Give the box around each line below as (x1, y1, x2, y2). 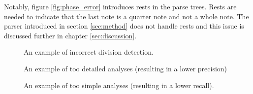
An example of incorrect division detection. (24, 47, 154, 57)
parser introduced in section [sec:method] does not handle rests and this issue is (4, 21, 244, 31)
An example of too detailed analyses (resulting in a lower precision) (24, 63, 227, 73)
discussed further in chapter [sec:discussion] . (4, 30, 137, 40)
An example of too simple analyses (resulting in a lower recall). (24, 80, 214, 90)
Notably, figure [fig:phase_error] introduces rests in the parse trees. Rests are (4, 1, 237, 11)
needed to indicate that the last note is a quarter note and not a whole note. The (4, 11, 249, 21)
